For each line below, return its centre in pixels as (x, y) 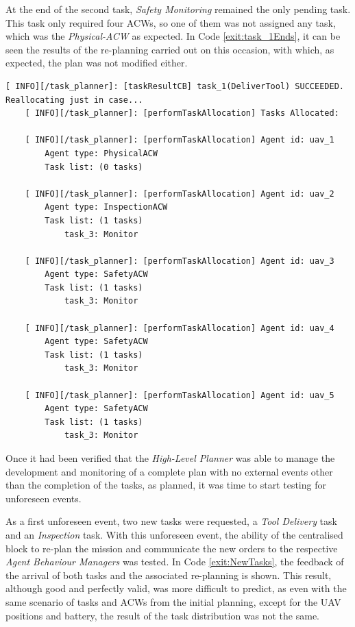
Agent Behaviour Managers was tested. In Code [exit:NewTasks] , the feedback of (175, 562)
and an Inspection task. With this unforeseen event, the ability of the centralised (174, 534)
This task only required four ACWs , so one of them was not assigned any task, (171, 22)
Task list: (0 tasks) (94, 167)
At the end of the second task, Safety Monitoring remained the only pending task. (178, 9)
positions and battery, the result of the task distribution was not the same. (163, 615)
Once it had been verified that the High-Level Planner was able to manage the (170, 458)
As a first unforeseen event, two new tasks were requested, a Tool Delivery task (171, 521)
